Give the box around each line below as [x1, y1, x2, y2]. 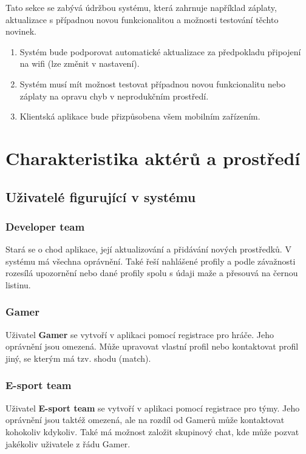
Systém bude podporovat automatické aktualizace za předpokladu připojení [19, 45, 301, 58]
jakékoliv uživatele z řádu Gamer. [5, 437, 131, 450]
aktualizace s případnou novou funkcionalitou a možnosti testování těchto [5, 13, 279, 25]
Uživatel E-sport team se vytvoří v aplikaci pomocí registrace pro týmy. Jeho [5, 401, 300, 414]
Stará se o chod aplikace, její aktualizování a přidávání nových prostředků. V [5, 243, 291, 256]
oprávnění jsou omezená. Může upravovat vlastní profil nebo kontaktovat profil [5, 340, 299, 353]
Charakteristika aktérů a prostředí [5, 145, 301, 170]
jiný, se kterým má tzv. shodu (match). [5, 351, 151, 364]
